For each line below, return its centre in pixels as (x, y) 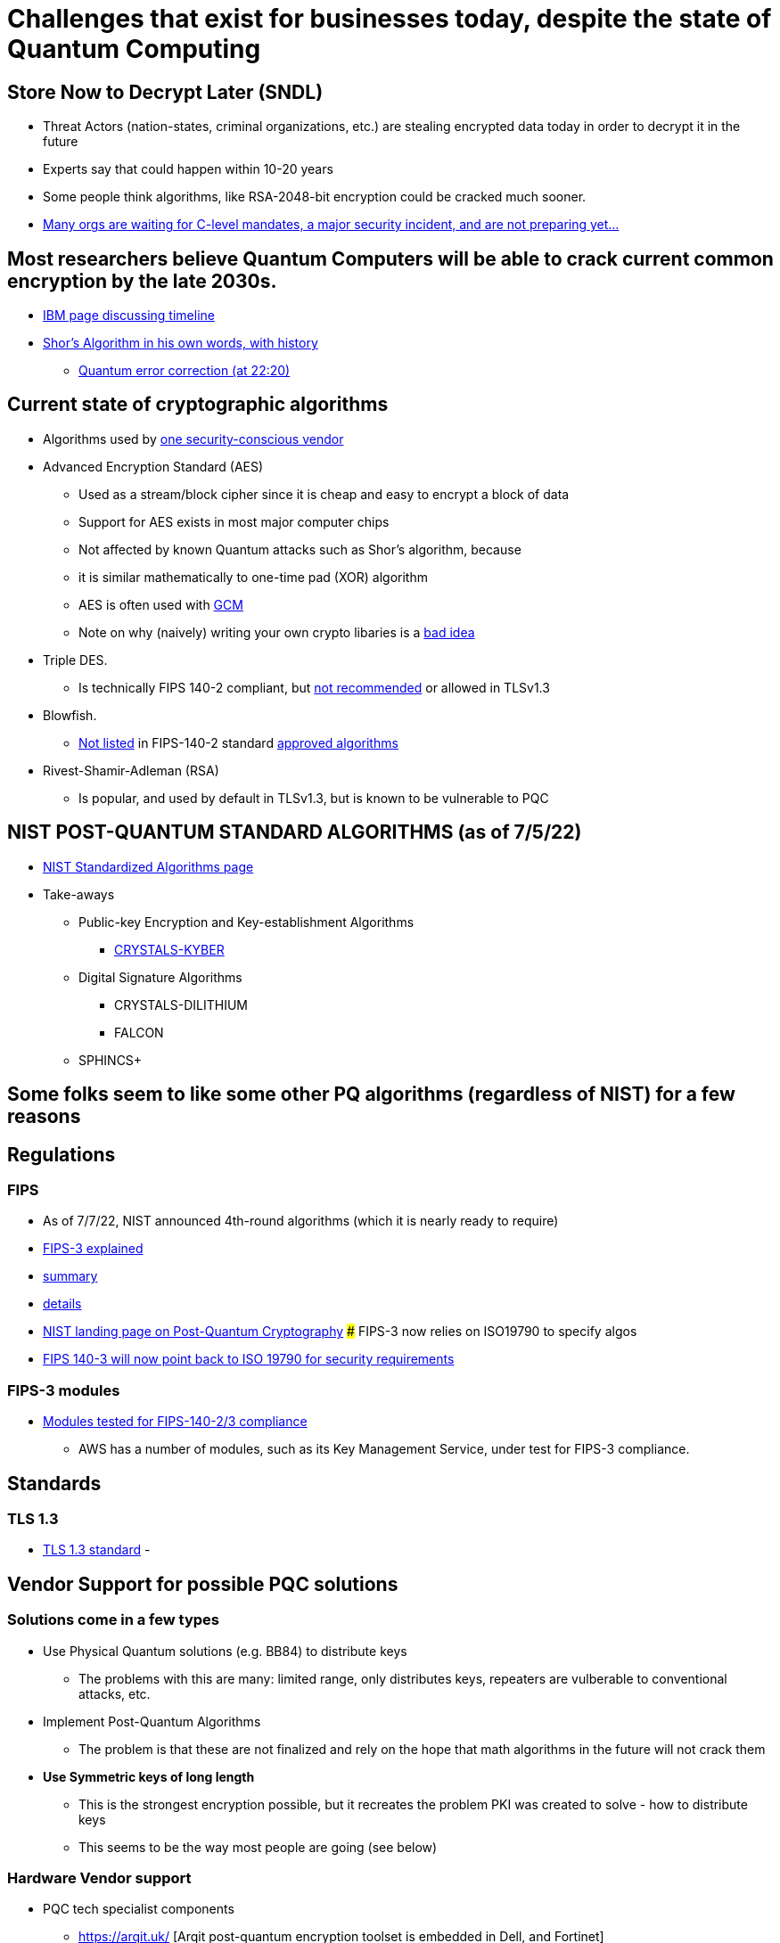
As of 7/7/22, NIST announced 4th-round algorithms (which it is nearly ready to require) (301, 1221)
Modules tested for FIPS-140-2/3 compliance (175, 1422)
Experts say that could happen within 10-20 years (188, 169)
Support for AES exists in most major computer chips (234, 521)
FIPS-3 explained (93, 1249)
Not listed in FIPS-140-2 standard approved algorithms (238, 742)
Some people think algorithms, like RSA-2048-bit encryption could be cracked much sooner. (315, 197)
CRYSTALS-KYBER (169, 949)
